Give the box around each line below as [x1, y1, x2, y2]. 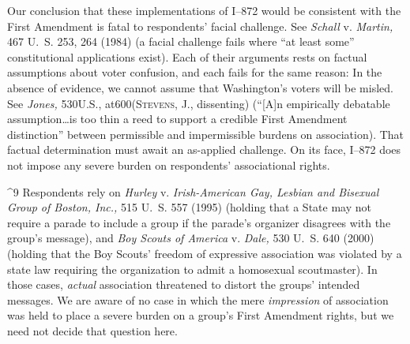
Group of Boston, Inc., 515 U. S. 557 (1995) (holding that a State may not [7, 199, 371, 215]
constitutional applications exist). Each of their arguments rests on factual [7, 48, 367, 65]
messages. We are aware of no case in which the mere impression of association [7, 291, 389, 308]
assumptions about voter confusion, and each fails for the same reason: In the [7, 64, 382, 80]
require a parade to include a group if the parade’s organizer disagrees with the [7, 214, 391, 230]
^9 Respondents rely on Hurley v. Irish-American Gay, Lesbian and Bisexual [7, 183, 379, 200]
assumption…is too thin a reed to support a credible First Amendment [7, 110, 348, 127]
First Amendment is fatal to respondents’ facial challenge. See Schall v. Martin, [7, 17, 393, 34]
